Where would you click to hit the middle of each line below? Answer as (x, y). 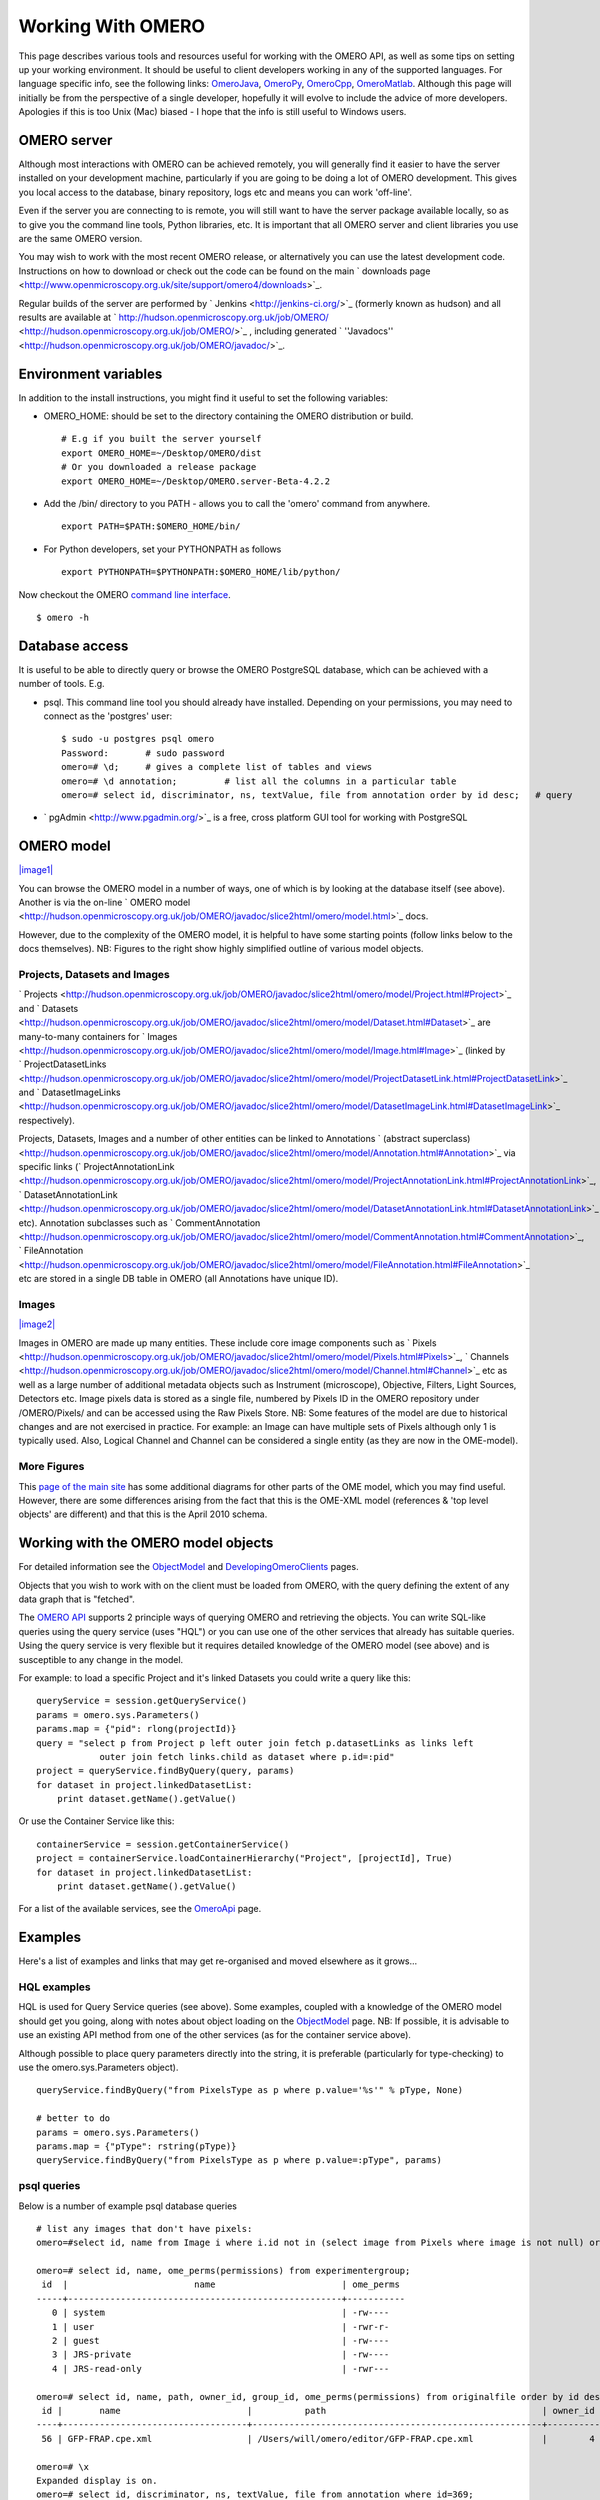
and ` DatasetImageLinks (69, 1092)
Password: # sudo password (143, 753)
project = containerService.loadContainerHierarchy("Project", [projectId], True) (244, 1858)
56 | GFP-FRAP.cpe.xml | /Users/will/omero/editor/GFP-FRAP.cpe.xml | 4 (318, 2438)
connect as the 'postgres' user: (108, 716)
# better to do (73, 2118)
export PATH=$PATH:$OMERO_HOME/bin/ (151, 526)
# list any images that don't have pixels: (144, 2228)
